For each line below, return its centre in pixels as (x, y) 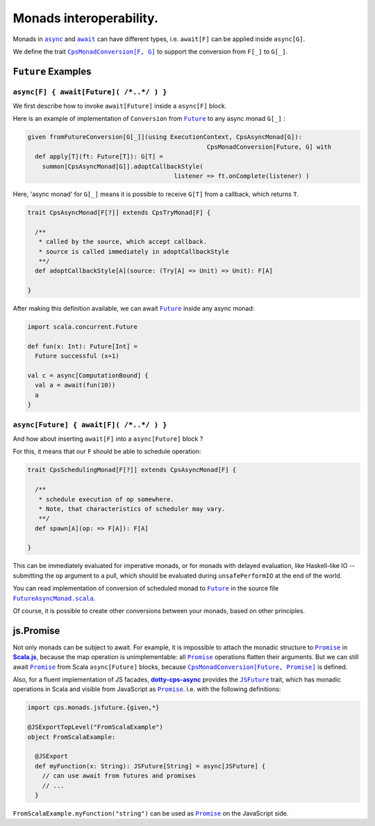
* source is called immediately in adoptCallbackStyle (134, 251)
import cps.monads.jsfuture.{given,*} (93, 708)
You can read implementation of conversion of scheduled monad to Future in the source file (146, 588)
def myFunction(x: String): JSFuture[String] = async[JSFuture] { (150, 766)
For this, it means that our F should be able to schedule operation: (107, 451)
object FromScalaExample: (72, 737)
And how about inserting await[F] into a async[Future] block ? (108, 439)
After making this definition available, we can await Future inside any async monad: (134, 309)
